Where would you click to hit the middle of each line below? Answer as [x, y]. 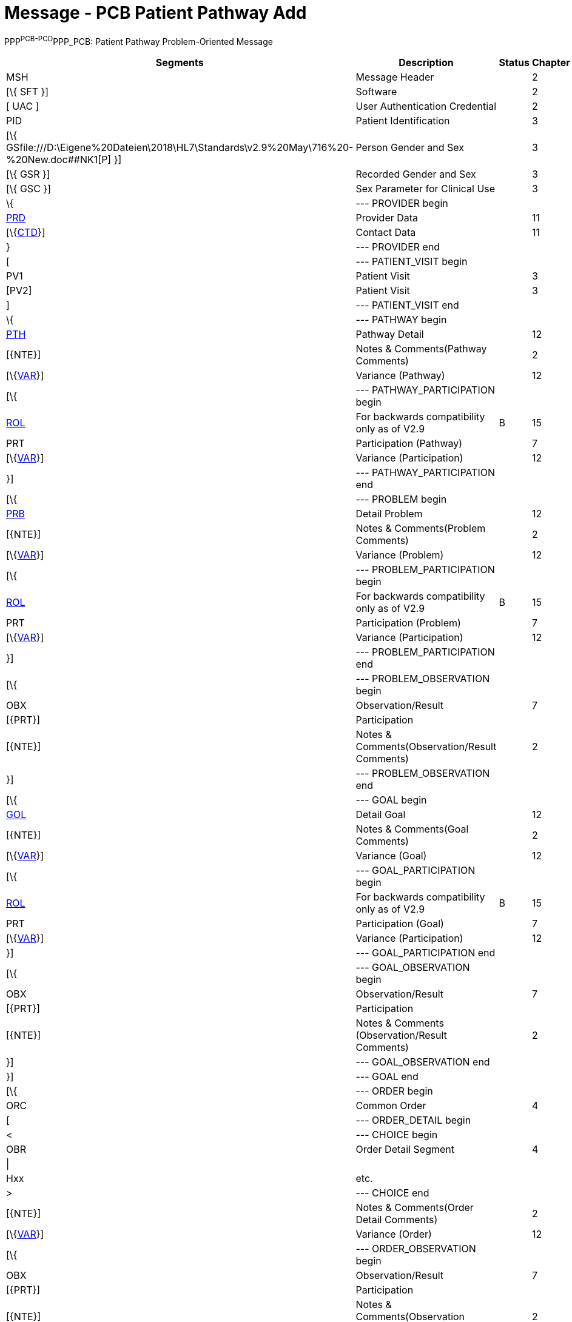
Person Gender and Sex [410, 148]
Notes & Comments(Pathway [421, 349]
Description [426, 63]
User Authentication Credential [426, 106]
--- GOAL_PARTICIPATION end [426, 953]
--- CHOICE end [392, 1193]
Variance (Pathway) [400, 376]
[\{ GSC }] [29, 189]
